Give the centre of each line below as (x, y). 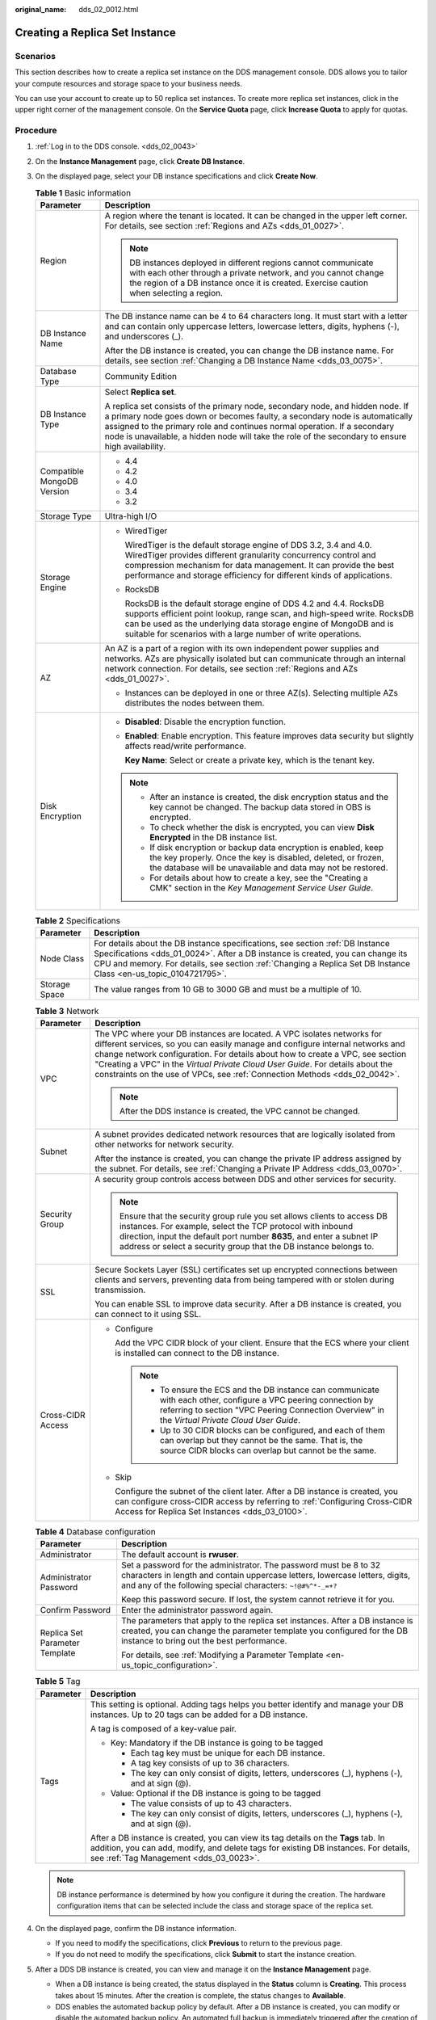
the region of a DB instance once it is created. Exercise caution (249, 283)
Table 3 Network (67, 1011)
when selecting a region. (176, 293)
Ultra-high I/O (131, 516)
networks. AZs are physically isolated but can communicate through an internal (255, 659)
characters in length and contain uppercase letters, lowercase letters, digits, (266, 1576)
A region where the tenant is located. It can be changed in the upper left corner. (256, 216)
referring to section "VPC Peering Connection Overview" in (272, 1410)
